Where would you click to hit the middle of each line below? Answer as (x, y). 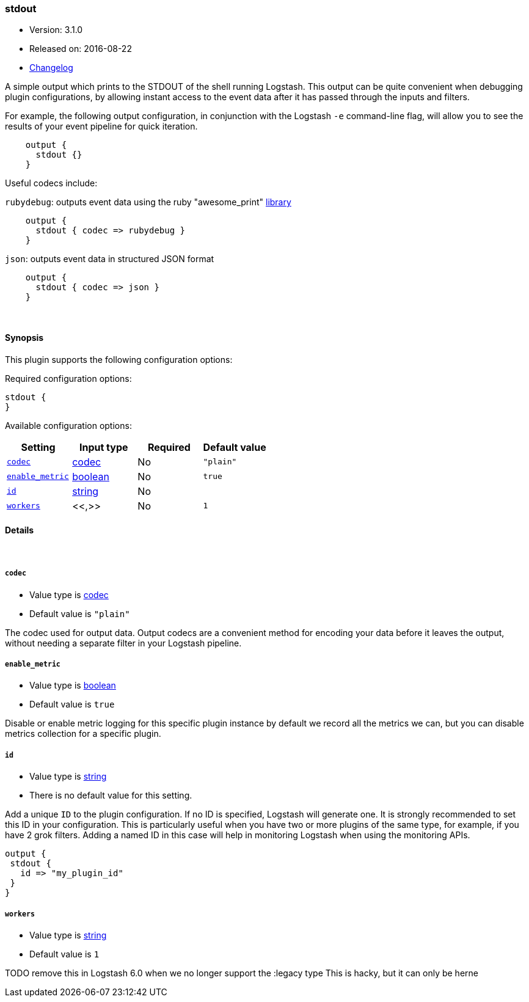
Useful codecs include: (51, 183)
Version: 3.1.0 (56, 30)
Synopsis (24, 337)
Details (20, 530)
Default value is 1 (64, 954)
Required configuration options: (68, 378)
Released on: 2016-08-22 (81, 49)
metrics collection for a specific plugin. (83, 734)
